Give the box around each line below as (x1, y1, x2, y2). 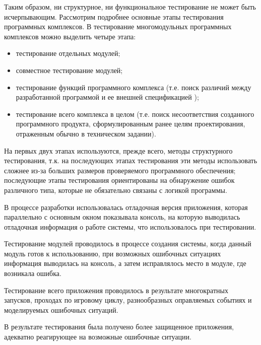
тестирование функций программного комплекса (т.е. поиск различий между (16, 82, 251, 92)
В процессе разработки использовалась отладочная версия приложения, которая (4, 201, 248, 212)
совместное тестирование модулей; (16, 64, 123, 75)
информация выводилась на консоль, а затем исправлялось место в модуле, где (4, 258, 246, 268)
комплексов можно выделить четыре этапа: (4, 31, 136, 41)
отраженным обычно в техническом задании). (16, 128, 156, 139)
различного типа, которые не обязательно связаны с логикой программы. (4, 184, 227, 195)
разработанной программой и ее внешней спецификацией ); (16, 92, 199, 102)
